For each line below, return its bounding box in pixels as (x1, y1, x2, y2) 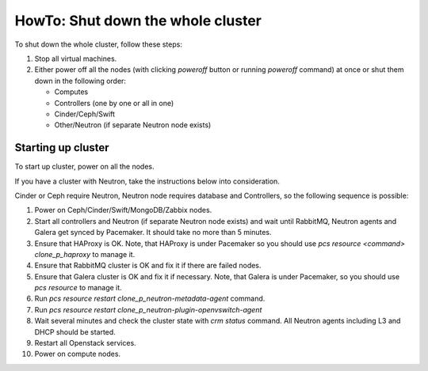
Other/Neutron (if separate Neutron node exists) (54, 120, 212, 130)
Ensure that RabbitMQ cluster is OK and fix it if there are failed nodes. (34, 261, 262, 271)
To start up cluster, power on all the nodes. (14, 162, 155, 172)
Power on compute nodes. (34, 349, 121, 359)
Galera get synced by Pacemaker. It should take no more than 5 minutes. (34, 228, 272, 237)
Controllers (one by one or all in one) (54, 98, 174, 108)
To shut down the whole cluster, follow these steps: (14, 40, 182, 49)
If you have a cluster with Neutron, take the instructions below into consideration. (14, 176, 281, 186)
